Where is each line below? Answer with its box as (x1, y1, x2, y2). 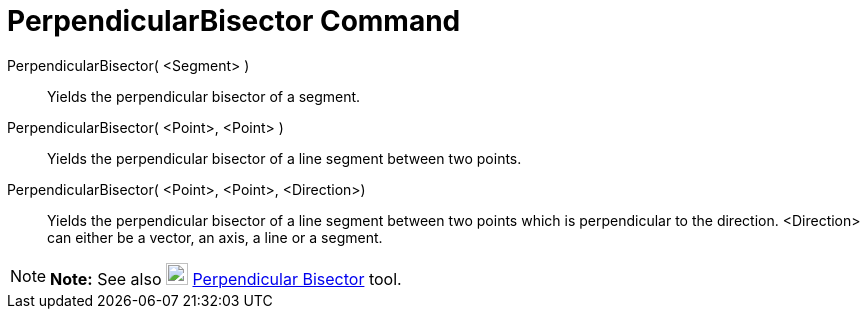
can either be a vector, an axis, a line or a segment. (47, 228, 383, 246)
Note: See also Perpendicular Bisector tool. (50, 268, 402, 289)
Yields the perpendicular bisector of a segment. (47, 87, 361, 105)
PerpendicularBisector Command (7, 4, 461, 38)
